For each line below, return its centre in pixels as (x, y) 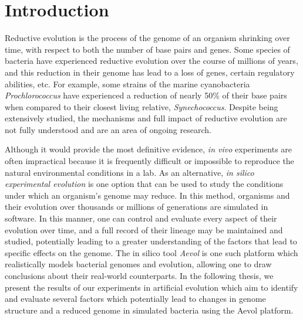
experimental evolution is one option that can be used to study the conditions (144, 184)
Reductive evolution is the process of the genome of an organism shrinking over (147, 38)
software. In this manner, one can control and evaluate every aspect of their (141, 218)
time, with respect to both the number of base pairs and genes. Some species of (147, 49)
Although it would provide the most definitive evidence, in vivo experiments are (149, 149)
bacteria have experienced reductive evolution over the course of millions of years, (151, 61)
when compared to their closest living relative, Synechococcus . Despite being (142, 106)
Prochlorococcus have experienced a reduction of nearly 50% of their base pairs (146, 95)
